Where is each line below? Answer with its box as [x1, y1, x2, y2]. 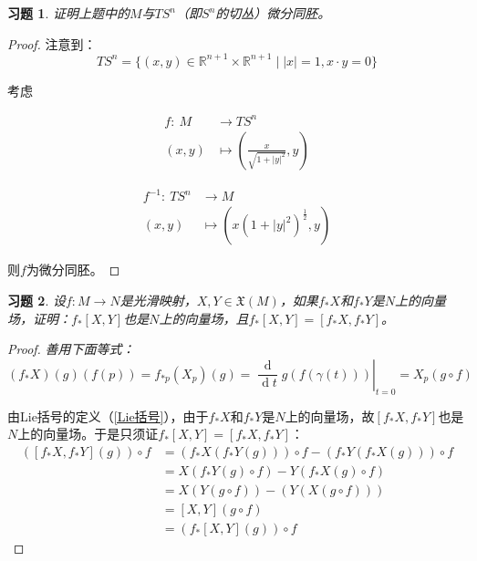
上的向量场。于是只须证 [17, 424, 159, 443]
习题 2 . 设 [7, 291, 66, 309]
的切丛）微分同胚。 [215, 4, 331, 22]
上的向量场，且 [159, 308, 249, 327]
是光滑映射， [119, 291, 197, 309]
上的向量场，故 [285, 406, 375, 425]
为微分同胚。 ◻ [26, 260, 120, 279]
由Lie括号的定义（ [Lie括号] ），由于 [7, 406, 209, 425]
